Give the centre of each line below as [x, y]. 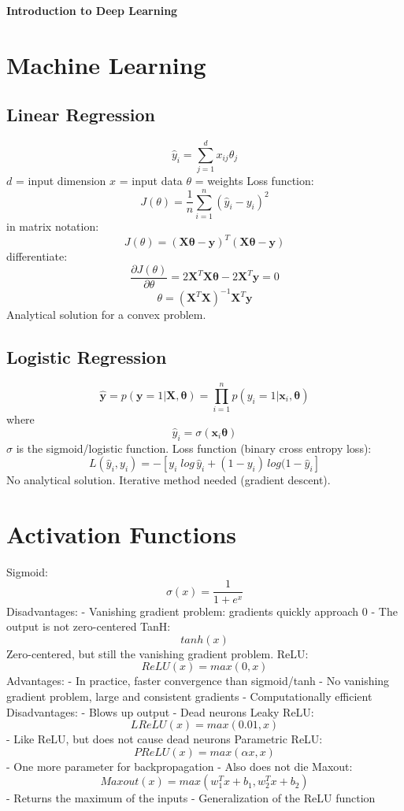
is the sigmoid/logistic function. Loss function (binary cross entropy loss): [194, 448]
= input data [151, 181]
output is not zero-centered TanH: [89, 626]
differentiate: [37, 256]
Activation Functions [122, 533]
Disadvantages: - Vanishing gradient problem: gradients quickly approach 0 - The [202, 611]
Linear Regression [81, 115]
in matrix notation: [53, 226]
